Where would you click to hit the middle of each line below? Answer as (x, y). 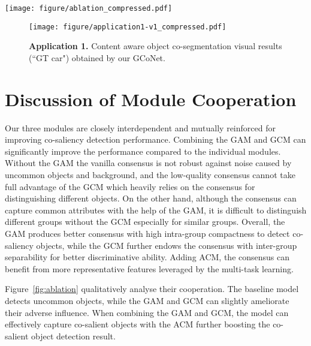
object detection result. (73, 336)
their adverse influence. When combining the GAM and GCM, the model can (147, 312)
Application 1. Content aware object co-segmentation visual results (155, 46)
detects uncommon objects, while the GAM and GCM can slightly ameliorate (147, 300)
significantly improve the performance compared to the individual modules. (143, 151)
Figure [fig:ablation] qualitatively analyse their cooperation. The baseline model (152, 289)
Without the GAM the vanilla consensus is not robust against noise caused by (148, 163)
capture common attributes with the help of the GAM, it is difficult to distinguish (156, 210)
